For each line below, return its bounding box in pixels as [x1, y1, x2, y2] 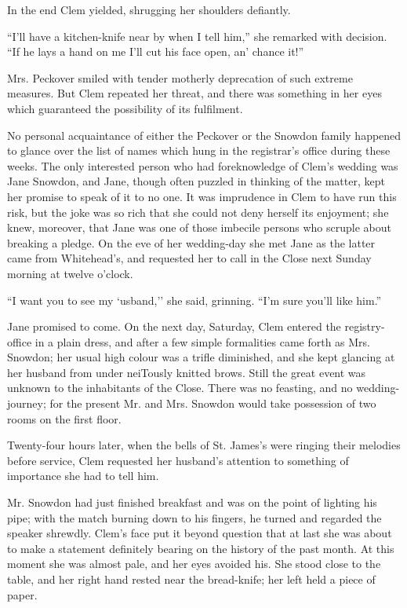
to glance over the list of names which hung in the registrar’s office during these [7, 142, 391, 159]
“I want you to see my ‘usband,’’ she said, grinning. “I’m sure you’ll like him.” [7, 291, 382, 308]
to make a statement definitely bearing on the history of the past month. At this [7, 540, 394, 556]
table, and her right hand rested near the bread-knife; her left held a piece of [7, 571, 376, 587]
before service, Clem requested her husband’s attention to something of [7, 452, 349, 468]
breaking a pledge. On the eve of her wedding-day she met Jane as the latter [7, 234, 376, 251]
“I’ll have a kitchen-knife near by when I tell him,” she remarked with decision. [7, 27, 387, 44]
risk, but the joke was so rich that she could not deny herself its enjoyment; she [7, 203, 389, 220]
